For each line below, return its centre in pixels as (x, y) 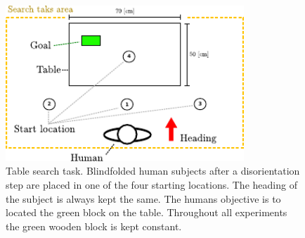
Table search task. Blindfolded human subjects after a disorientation (153, 171)
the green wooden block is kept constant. (94, 226)
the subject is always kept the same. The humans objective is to (143, 198)
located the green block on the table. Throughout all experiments (147, 212)
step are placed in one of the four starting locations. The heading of (151, 185)
